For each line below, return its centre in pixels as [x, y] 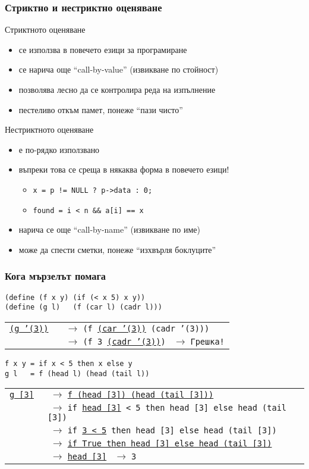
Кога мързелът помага [56, 276]
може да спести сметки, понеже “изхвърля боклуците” [117, 249]
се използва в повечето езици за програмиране [103, 49]
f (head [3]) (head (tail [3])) [141, 395]
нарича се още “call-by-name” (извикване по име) [110, 229]
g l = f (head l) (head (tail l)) [77, 373]
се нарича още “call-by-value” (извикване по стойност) [119, 69]
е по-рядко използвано [59, 149]
